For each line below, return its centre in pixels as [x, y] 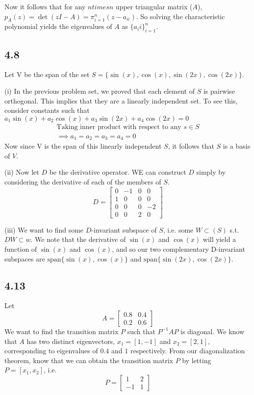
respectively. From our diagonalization [188, 351]
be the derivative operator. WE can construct [118, 172]
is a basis [237, 146]
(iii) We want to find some [44, 229]
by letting [197, 360]
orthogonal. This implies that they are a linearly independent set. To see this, [121, 100]
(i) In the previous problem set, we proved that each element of [100, 91]
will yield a [219, 239]
